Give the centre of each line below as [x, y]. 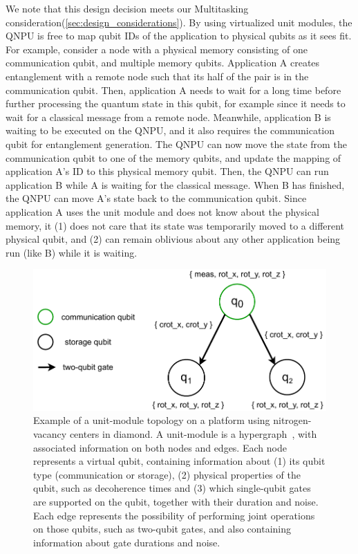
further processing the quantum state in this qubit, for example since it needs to [176, 103]
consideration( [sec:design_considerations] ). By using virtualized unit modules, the [179, 22]
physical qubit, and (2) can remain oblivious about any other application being [173, 239]
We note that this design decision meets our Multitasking [127, 8]
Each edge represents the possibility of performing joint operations [174, 515]
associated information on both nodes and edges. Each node [160, 447]
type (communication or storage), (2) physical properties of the [167, 474]
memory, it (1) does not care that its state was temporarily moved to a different [175, 225]
